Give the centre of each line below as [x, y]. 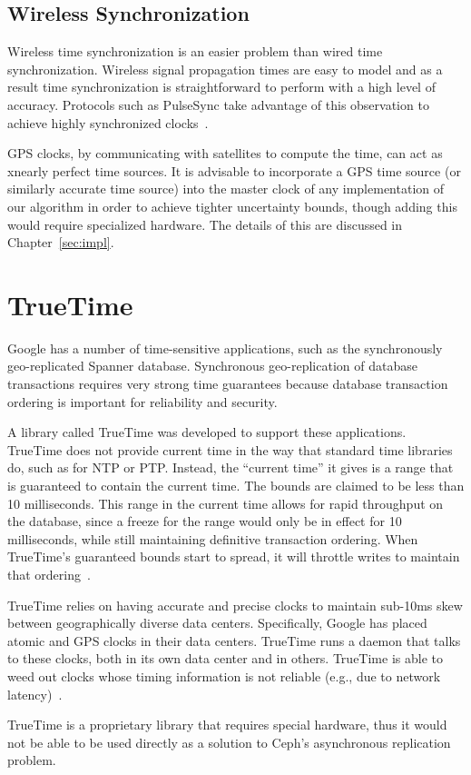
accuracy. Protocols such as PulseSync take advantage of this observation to [218, 104]
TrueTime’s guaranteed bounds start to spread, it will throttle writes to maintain [234, 556]
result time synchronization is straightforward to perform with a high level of [221, 87]
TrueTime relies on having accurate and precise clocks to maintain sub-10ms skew [235, 605]
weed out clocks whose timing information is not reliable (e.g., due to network [224, 676]
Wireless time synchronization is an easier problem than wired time [195, 51]
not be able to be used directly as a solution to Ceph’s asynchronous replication [229, 742]
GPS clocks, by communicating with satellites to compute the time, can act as [225, 153]
